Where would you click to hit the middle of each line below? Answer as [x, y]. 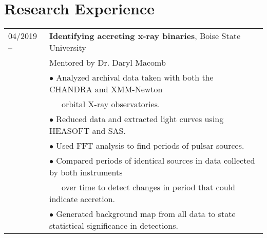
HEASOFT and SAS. [87, 131]
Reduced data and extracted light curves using [140, 119]
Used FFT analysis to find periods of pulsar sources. [150, 146]
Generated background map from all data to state [146, 214]
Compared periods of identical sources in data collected [156, 161]
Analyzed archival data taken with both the [135, 77]
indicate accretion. [82, 199]
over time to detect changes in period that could [148, 187]
